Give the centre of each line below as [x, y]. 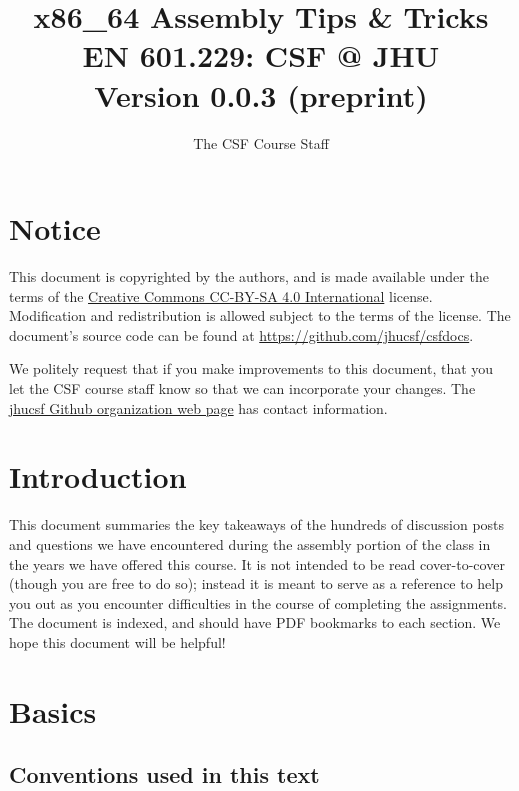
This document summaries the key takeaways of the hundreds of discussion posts [257, 524]
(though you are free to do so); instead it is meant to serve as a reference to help [256, 583]
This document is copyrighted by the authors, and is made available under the [249, 276]
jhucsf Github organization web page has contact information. [198, 407]
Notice [55, 228]
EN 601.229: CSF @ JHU [261, 55]
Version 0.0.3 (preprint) [261, 94]
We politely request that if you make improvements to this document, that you [251, 368]
